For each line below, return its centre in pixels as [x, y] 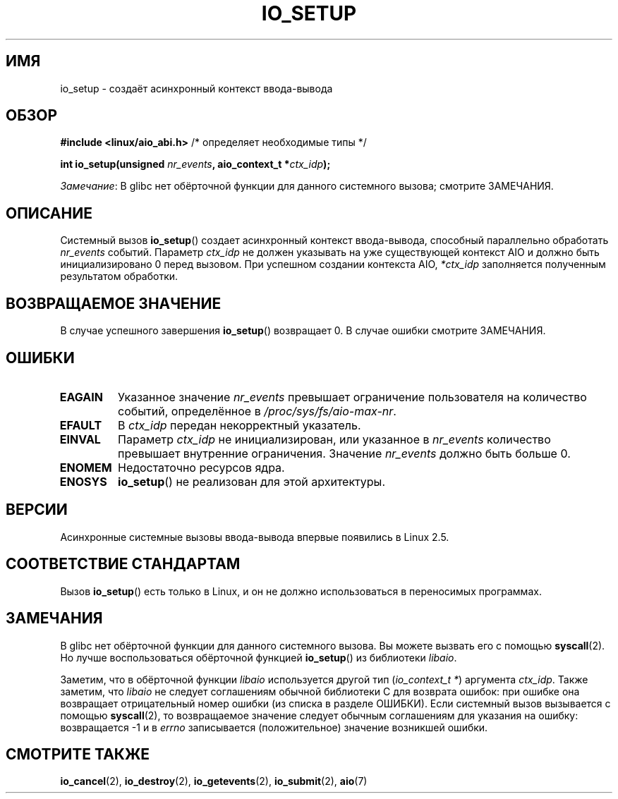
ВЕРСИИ [37, 510]
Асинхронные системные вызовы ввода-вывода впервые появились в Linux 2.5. [255, 537]
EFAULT [81, 425]
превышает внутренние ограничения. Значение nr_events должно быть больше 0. [344, 453]
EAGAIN [81, 397]
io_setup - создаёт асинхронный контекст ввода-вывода [196, 88]
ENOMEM [86, 467]
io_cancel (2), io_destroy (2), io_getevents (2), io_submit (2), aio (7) [214, 781]
